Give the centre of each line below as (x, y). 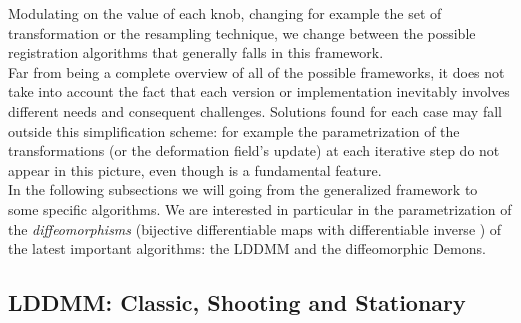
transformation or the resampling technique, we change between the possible (242, 32)
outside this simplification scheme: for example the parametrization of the (234, 130)
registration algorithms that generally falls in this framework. (196, 52)
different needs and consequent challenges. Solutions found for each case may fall (255, 110)
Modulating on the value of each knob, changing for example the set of (225, 13)
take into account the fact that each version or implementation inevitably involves (259, 91)
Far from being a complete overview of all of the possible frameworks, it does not (256, 71)
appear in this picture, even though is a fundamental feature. (195, 169)
